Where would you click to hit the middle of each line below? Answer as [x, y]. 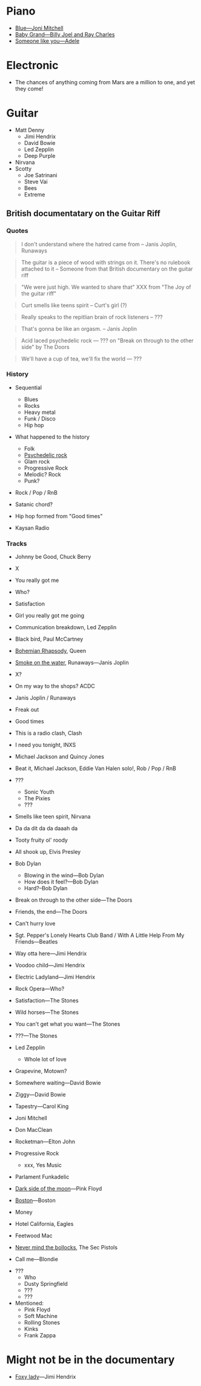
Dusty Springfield [46, 1284]
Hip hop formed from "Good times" [59, 516]
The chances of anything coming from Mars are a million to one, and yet [105, 82]
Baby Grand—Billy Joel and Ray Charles [65, 34]
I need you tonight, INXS [45, 745]
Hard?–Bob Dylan [46, 888]
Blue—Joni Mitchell [39, 28]
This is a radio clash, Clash [48, 733]
